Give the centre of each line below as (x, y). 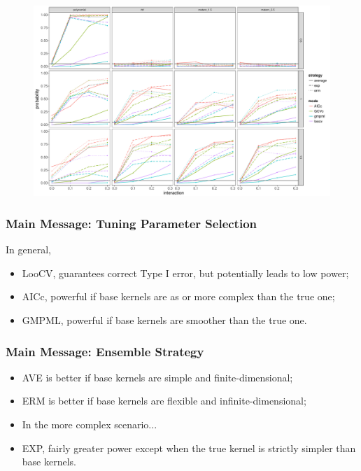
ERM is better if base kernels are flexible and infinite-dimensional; (164, 401)
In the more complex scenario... (90, 424)
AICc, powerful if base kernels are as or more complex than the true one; (178, 296)
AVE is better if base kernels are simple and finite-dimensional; (157, 377)
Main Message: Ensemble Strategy (105, 351)
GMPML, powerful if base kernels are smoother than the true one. (164, 320)
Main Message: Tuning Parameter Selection (132, 223)
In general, (28, 249)
